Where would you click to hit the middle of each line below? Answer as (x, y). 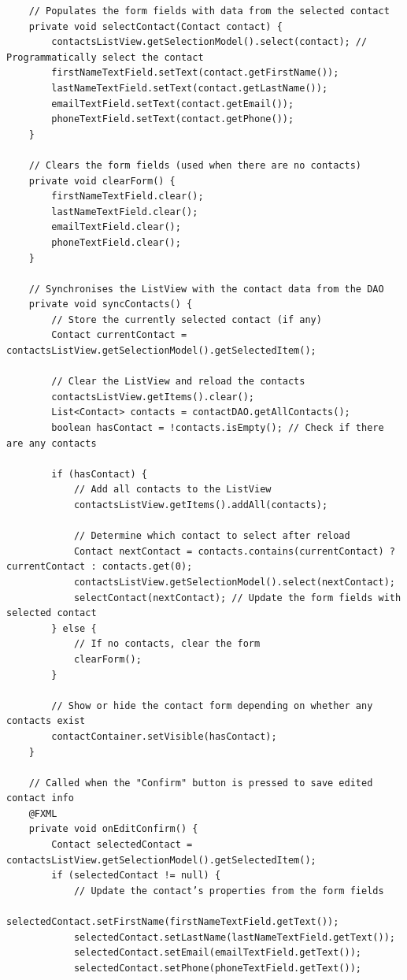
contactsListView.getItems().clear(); (153, 397)
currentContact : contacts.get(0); (100, 567)
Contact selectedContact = (122, 845)
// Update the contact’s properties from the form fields (229, 891)
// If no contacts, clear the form (167, 644)
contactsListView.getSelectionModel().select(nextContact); (234, 582)
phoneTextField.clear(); (116, 242)
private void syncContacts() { (111, 304)
